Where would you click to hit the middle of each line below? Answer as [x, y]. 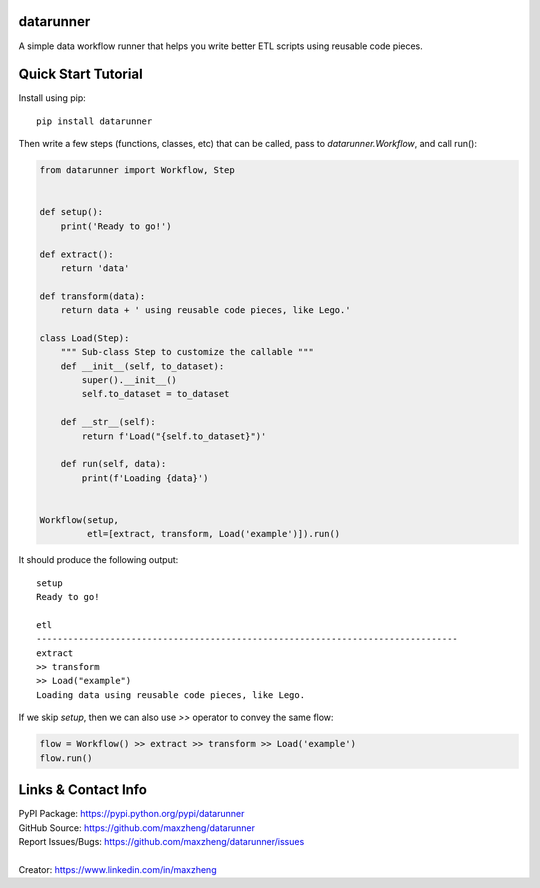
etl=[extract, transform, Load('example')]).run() [213, 534]
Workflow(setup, [79, 519]
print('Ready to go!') [116, 226]
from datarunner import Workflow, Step [137, 170]
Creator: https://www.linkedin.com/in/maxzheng [117, 869]
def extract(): [76, 254]
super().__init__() [129, 380]
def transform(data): [92, 296]
